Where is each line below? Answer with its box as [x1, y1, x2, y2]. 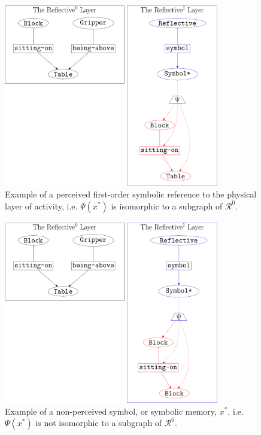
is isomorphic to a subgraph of [111, 199, 223, 212]
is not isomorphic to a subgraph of [35, 416, 162, 429]
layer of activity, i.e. [5, 199, 78, 212]
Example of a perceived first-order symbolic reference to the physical [5, 187, 257, 200]
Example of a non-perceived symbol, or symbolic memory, [5, 404, 217, 417]
